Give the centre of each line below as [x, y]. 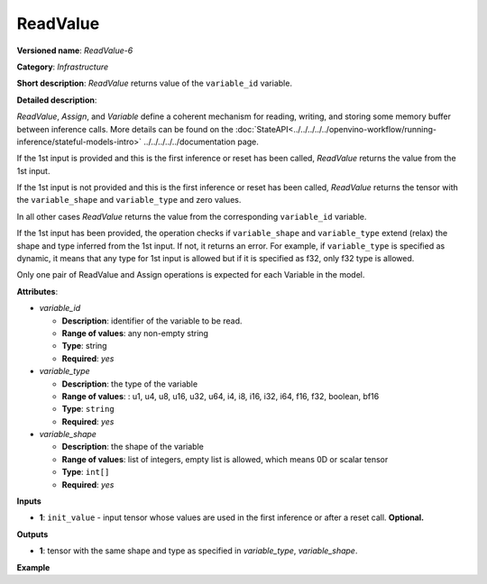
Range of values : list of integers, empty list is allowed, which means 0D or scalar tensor [225, 459]
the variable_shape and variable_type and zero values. [129, 200]
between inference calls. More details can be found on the [125, 129]
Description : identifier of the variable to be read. [152, 321]
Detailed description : [57, 100]
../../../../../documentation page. [201, 141]
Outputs [32, 534]
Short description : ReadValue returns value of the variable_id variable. [155, 83]
